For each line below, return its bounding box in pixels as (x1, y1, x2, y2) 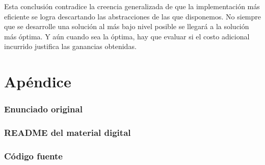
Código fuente (4, 149, 63, 162)
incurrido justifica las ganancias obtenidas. (4, 41, 137, 52)
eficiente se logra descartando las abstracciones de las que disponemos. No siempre (4, 11, 261, 21)
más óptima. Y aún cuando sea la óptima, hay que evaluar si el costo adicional (4, 31, 250, 41)
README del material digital (4, 126, 131, 139)
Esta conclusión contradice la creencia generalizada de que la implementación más (4, 1, 260, 11)
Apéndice (4, 71, 71, 92)
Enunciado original (4, 103, 83, 115)
